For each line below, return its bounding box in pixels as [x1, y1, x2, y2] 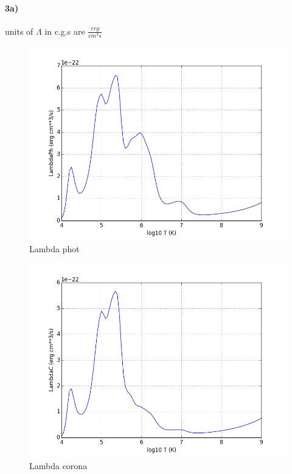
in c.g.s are [44, 24, 85, 37]
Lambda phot [29, 242, 80, 255]
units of [5, 24, 33, 37]
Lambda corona [29, 459, 88, 472]
